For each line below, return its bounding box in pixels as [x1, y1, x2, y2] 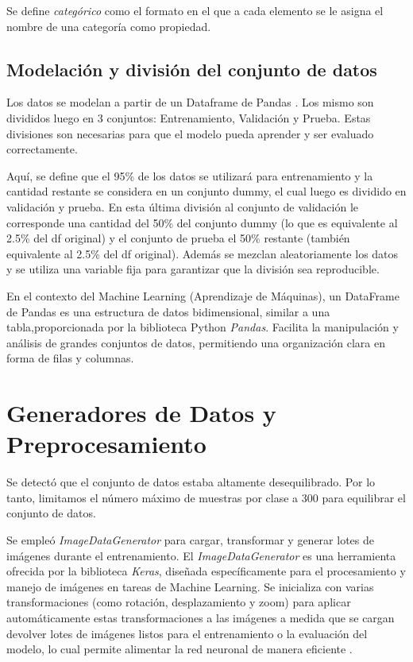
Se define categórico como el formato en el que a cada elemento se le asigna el [6, 2, 384, 18]
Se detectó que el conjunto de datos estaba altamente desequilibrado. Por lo [6, 474, 376, 490]
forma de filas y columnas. [6, 350, 134, 366]
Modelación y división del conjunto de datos [6, 56, 377, 81]
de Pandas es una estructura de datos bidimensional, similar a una [6, 303, 330, 319]
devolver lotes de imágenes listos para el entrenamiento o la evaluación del [6, 625, 368, 641]
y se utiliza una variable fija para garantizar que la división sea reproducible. [6, 261, 380, 277]
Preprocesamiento [6, 428, 206, 460]
